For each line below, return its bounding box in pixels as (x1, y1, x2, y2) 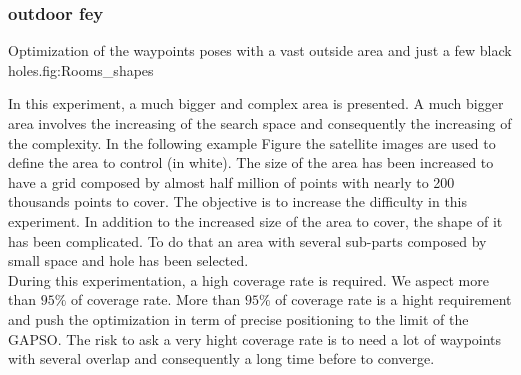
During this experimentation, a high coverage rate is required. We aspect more (8, 269, 489, 290)
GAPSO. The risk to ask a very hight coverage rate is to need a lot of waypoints (8, 328, 502, 349)
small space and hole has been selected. (8, 250, 249, 271)
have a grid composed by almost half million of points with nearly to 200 (8, 171, 455, 192)
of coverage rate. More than (71, 289, 241, 310)
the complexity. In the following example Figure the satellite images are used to (8, 132, 496, 153)
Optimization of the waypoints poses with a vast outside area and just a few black (8, 40, 512, 61)
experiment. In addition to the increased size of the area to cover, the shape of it (8, 210, 503, 231)
